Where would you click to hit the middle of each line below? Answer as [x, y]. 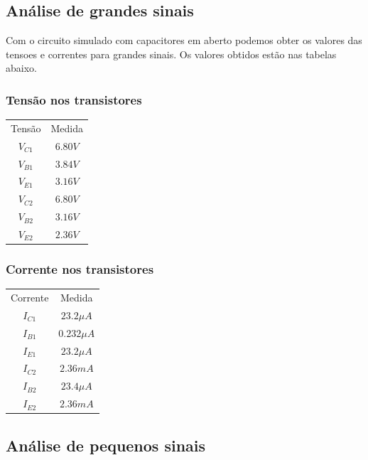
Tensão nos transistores [74, 99]
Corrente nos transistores [80, 269]
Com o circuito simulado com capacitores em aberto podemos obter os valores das [184, 40]
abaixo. [21, 68]
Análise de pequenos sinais [106, 445]
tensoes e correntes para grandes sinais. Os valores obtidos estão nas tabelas [171, 54]
